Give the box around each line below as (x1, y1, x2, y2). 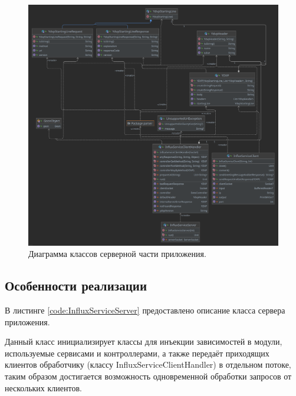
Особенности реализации (5, 276, 147, 295)
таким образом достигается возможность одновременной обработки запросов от (5, 370, 292, 382)
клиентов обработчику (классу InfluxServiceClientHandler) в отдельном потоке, (5, 358, 291, 371)
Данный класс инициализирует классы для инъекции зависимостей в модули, (5, 335, 282, 348)
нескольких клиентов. (5, 381, 82, 394)
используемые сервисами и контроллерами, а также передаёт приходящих (5, 346, 269, 359)
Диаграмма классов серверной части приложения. (28, 247, 206, 260)
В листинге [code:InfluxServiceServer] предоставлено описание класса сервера (5, 304, 285, 316)
